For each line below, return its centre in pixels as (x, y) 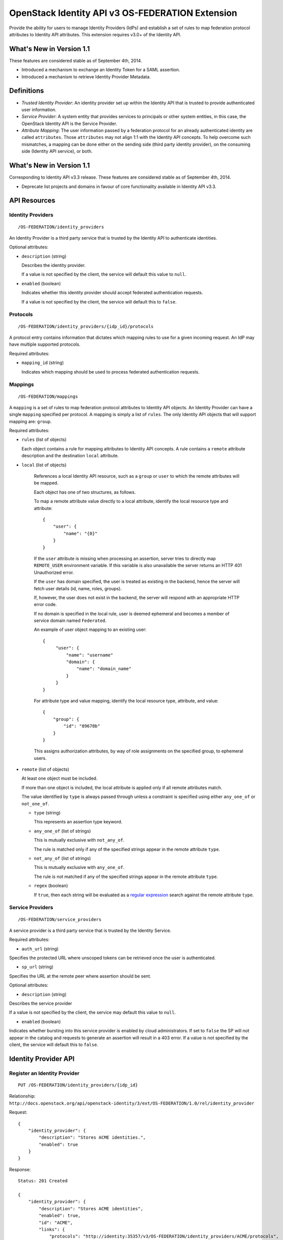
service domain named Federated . (70, 620)
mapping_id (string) (43, 363)
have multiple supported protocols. (45, 344)
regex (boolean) (51, 886)
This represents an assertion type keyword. (78, 822)
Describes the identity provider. (54, 265)
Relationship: (22, 1096)
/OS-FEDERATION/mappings (48, 396)
